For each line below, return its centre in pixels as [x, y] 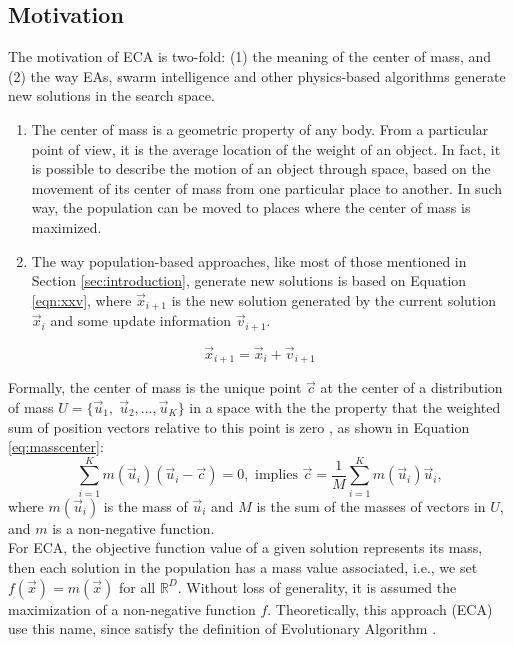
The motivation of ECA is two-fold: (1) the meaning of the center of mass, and [250, 56]
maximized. [66, 226]
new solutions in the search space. [111, 95]
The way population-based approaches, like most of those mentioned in [249, 260]
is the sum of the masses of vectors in [371, 505]
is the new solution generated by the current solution [333, 299]
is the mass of [145, 505]
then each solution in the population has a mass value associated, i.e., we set [243, 567]
